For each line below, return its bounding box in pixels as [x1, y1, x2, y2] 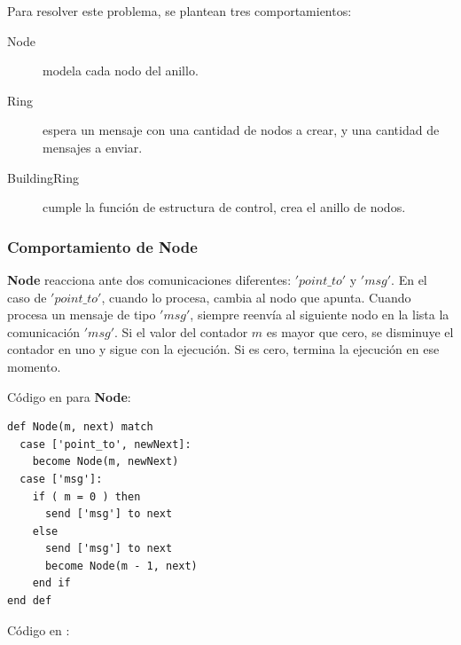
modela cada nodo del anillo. [43, 61, 199, 80]
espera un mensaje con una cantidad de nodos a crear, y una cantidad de [43, 121, 440, 139]
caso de [7, 287, 47, 306]
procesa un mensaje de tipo [7, 305, 156, 324]
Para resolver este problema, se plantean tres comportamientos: [7, 2, 352, 20]
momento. [7, 357, 61, 375]
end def [7, 594, 52, 608]
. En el [391, 270, 427, 288]
